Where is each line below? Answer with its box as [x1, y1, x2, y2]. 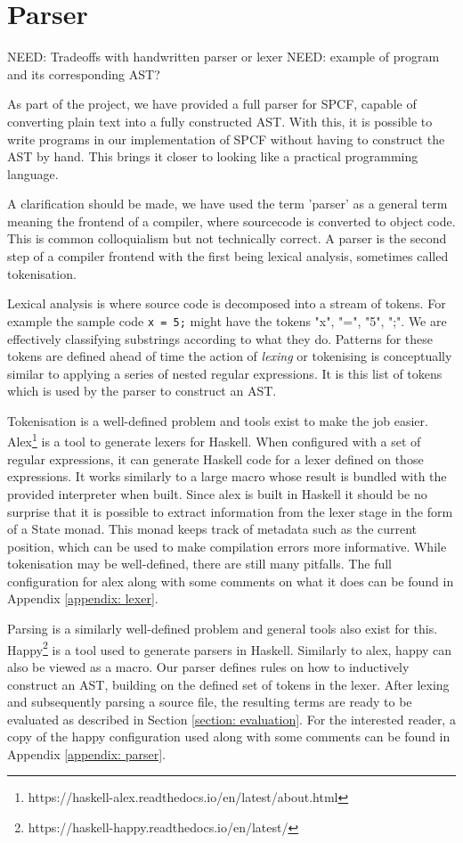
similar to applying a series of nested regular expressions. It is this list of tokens [7, 364, 443, 382]
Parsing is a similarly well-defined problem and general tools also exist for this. [7, 619, 438, 638]
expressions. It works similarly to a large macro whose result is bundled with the [7, 467, 447, 486]
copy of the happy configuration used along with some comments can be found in [7, 727, 451, 746]
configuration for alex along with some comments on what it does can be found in [7, 571, 454, 590]
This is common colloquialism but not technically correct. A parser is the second [7, 229, 447, 248]
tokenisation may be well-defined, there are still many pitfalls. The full [7, 554, 392, 573]
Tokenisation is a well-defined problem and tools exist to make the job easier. [7, 411, 428, 430]
